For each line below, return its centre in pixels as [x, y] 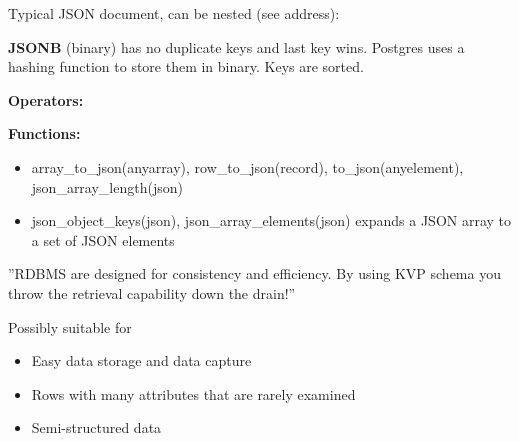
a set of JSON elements [103, 239]
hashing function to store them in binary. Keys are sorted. [186, 66]
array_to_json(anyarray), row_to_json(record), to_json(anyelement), [247, 166]
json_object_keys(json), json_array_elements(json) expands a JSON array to [271, 220]
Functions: [44, 133]
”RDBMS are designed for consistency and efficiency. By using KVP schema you [254, 273]
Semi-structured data [96, 427]
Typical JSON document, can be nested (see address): [174, 13]
